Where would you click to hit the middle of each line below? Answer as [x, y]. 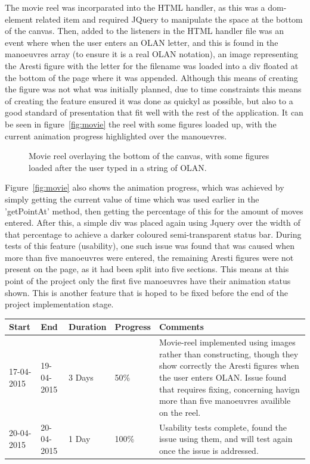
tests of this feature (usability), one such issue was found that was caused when [150, 246]
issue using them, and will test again [226, 439]
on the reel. [180, 412]
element [19, 19]
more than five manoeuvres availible [225, 401]
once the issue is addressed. [209, 450]
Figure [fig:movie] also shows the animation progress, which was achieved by [145, 187]
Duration [88, 327]
